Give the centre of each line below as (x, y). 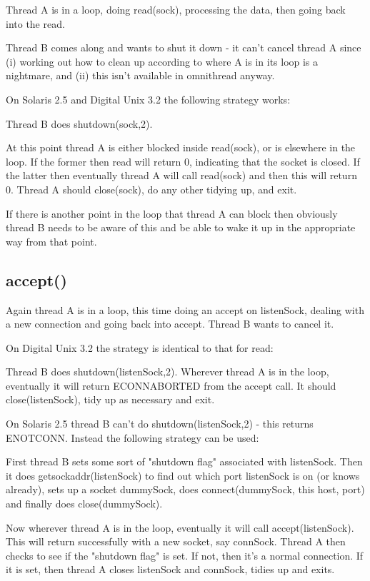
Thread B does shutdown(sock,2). (79, 123)
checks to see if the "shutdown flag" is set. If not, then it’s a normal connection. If (185, 555)
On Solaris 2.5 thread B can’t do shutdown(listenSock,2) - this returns (160, 424)
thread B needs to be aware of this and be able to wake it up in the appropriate (181, 227)
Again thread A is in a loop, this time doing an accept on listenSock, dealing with (185, 309)
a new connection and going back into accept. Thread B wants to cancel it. (170, 324)
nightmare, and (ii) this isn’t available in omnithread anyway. (140, 75)
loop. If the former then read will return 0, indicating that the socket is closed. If (183, 161)
